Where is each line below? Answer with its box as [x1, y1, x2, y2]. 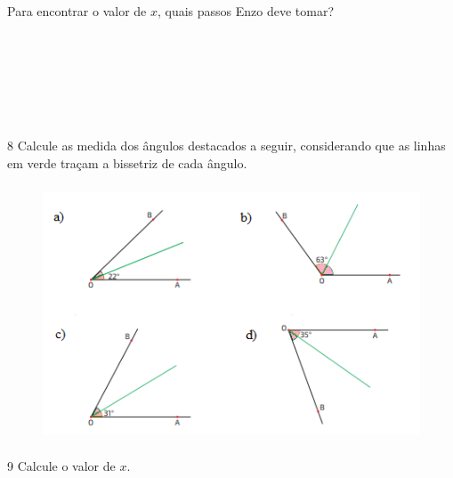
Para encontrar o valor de [7, 2, 147, 20]
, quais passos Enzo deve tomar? [157, 2, 335, 20]
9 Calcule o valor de [7, 456, 116, 474]
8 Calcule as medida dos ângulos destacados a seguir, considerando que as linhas [7, 136, 446, 155]
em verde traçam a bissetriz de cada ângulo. [7, 153, 247, 172]
